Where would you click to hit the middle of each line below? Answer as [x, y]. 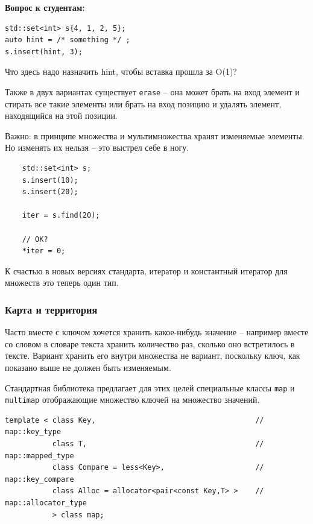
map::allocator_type [46, 503]
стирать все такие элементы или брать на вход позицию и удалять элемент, [143, 103]
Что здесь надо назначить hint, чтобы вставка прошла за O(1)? [121, 71]
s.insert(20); [50, 192]
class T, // [158, 444]
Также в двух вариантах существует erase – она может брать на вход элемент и [152, 91]
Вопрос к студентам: [45, 7]
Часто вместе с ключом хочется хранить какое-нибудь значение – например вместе [157, 332]
